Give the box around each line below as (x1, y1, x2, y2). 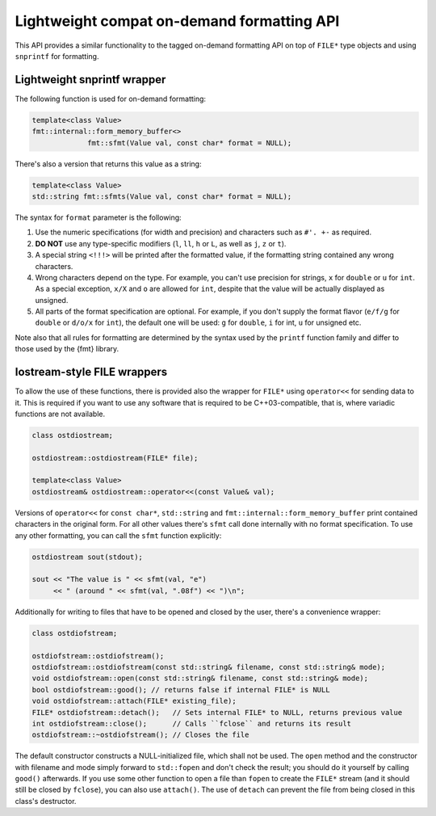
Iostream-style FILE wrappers (15, 365, 168, 379)
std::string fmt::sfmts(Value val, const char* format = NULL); (31, 191, 292, 201)
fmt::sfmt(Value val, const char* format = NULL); (87, 138, 292, 147)
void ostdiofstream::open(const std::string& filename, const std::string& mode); (31, 674, 369, 683)
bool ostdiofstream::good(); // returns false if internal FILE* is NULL (31, 685, 330, 694)
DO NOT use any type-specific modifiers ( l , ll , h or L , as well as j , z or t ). (35, 238, 287, 248)
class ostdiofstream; (31, 629, 118, 637)
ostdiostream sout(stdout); (31, 552, 143, 562)
